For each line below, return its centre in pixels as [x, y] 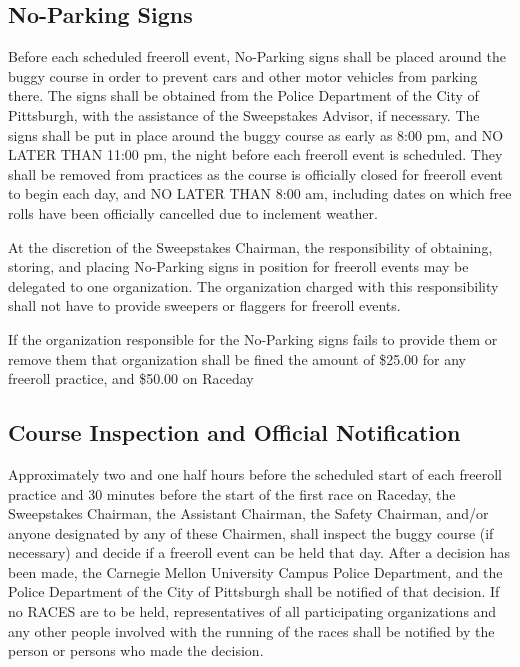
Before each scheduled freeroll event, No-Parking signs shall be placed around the [257, 56]
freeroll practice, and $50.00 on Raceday [131, 378]
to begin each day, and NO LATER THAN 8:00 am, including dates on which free [260, 193]
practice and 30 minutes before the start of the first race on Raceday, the [232, 493]
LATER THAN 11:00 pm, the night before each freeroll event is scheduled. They [255, 154]
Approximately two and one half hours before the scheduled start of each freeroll [255, 473]
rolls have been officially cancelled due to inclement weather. [193, 212]
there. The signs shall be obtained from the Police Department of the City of [243, 95]
